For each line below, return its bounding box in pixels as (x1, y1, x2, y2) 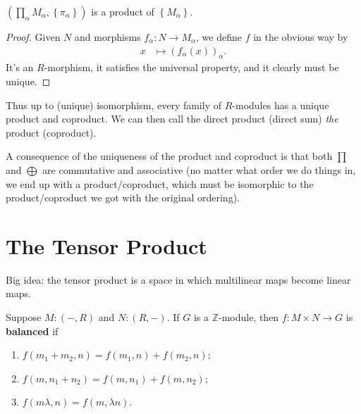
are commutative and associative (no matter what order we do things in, (42, 162, 356, 177)
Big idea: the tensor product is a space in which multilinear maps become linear (6, 272, 351, 287)
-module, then (218, 310, 279, 325)
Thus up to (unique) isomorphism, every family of (6, 97, 221, 112)
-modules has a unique (232, 97, 329, 112)
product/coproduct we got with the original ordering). (6, 190, 240, 205)
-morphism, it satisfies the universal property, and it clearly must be (44, 60, 339, 75)
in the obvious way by (253, 30, 348, 44)
